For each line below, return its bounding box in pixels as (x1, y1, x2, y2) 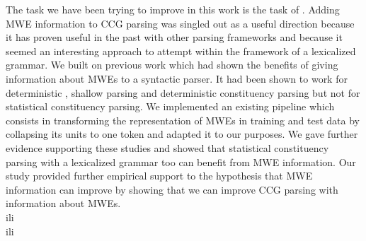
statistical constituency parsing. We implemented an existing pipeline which (6, 99, 335, 114)
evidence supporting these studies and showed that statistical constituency (6, 140, 329, 155)
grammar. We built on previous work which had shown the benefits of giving (6, 57, 338, 72)
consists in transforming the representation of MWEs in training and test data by (6, 112, 360, 127)
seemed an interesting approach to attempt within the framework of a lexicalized (6, 43, 356, 58)
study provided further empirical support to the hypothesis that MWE (6, 168, 313, 183)
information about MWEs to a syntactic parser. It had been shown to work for (6, 71, 348, 86)
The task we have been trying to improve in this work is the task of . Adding (6, 2, 340, 16)
